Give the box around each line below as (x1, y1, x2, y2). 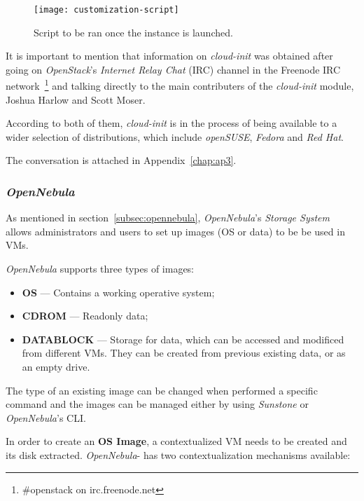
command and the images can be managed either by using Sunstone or (6, 397, 309, 411)
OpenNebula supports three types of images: (6, 261, 195, 276)
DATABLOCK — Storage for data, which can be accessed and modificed (22, 331, 344, 346)
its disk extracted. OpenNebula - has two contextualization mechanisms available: (6, 448, 351, 462)
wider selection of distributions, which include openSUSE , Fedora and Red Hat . (6, 129, 344, 144)
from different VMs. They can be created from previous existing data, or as (22, 345, 346, 360)
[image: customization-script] (34, 5, 179, 15)
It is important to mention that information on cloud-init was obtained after (6, 48, 333, 63)
